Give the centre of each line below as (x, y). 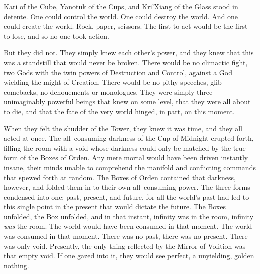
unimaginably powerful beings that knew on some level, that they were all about (127, 102)
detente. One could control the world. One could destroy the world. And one (121, 16)
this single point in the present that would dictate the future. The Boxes (115, 207)
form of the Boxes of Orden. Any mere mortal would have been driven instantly (126, 158)
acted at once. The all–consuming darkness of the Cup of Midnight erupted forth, (129, 138)
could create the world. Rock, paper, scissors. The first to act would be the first (126, 26)
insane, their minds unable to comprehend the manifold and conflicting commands (130, 167)
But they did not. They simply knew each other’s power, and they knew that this (129, 53)
